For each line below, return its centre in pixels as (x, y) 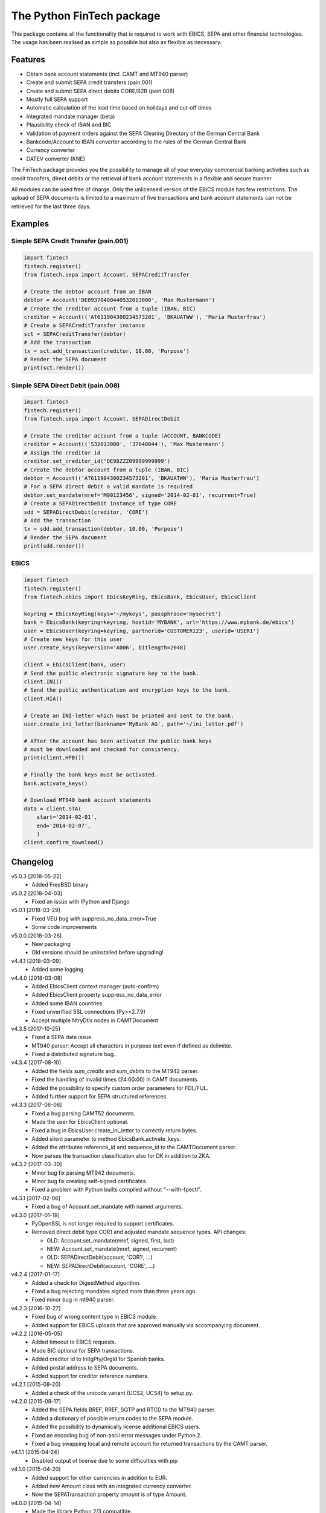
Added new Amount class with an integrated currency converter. (112, 1486)
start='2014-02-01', (67, 817)
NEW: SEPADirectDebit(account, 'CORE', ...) (101, 1265)
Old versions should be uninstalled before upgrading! (98, 953)
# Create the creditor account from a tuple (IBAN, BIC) (110, 308)
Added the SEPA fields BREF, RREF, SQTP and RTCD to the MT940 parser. (124, 1410)
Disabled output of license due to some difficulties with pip (105, 1460)
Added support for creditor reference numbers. (90, 1376)
